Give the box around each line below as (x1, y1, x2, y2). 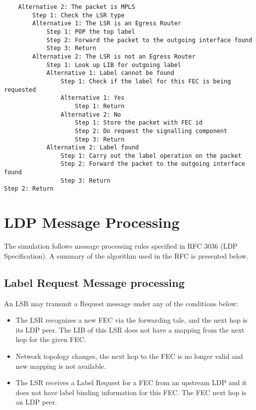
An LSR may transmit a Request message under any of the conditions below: (4, 298, 238, 308)
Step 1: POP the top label (46, 28, 135, 35)
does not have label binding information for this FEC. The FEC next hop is (15, 387, 247, 397)
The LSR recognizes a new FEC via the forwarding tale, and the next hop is (15, 315, 248, 325)
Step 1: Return (75, 102, 125, 110)
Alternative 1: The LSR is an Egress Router (32, 20, 181, 27)
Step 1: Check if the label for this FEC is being (60, 77, 231, 85)
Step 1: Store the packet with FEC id (75, 119, 203, 127)
